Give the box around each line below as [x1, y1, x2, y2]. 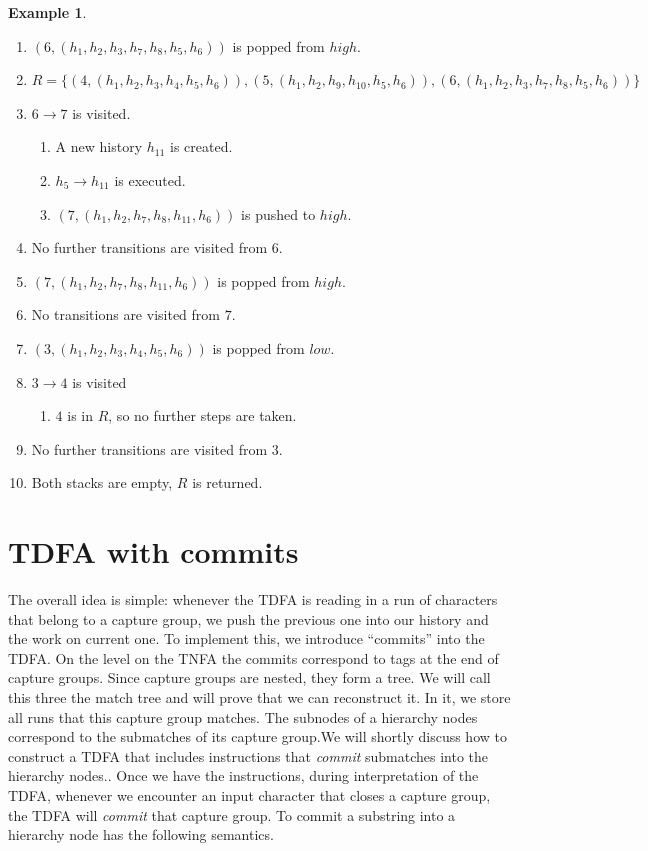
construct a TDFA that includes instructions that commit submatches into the [8, 745, 489, 766]
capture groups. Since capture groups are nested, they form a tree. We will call [8, 667, 491, 688]
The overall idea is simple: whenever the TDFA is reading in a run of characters [8, 589, 498, 610]
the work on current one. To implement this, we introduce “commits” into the [8, 628, 485, 649]
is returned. [192, 472, 263, 493]
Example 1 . [8, 2, 87, 22]
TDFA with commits [8, 531, 299, 572]
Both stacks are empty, [31, 472, 173, 493]
